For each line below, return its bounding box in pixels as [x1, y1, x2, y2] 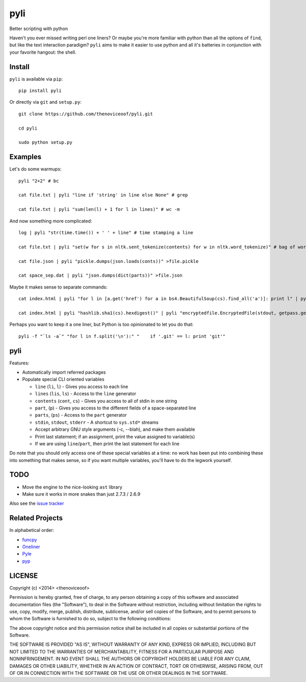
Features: [9, 360, 30, 366]
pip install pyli [18, 88, 62, 94]
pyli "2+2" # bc [18, 178, 59, 184]
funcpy [22, 537, 37, 543]
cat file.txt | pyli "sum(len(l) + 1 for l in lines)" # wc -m [18, 207, 180, 212]
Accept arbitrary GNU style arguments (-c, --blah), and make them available [35, 426, 195, 432]
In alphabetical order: [9, 527, 55, 533]
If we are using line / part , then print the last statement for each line [35, 441, 180, 447]
